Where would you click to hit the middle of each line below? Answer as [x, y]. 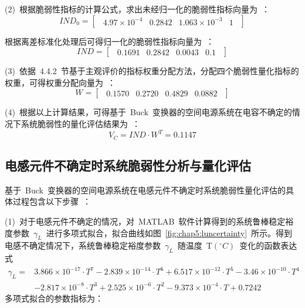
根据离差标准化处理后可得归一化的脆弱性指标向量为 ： [109, 41]
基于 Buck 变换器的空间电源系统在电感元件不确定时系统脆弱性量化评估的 [145, 190]
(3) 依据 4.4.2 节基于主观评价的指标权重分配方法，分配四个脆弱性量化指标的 [152, 71]
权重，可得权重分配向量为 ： [60, 82]
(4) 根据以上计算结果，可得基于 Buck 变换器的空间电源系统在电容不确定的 [148, 112]
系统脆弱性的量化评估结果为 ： [80, 123]
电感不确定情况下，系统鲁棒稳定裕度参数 [83, 245]
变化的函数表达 [268, 245]
